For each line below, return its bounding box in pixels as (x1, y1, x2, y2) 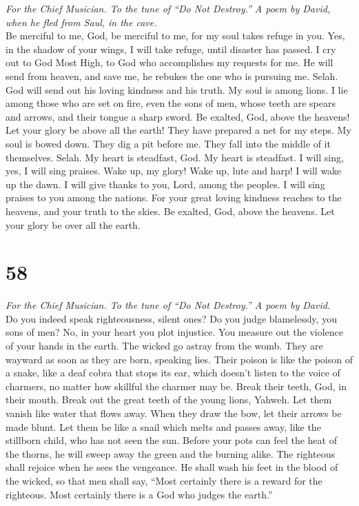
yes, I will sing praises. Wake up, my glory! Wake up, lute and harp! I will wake (6, 163, 342, 178)
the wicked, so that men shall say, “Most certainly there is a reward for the (6, 473, 322, 487)
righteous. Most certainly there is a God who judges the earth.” (6, 487, 273, 501)
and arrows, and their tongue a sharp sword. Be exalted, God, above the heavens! (6, 109, 350, 123)
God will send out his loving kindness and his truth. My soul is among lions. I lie (6, 82, 348, 97)
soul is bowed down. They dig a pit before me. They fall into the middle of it (6, 136, 331, 150)
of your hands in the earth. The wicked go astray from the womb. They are (6, 338, 323, 352)
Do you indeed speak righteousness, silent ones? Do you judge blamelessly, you (6, 311, 337, 325)
